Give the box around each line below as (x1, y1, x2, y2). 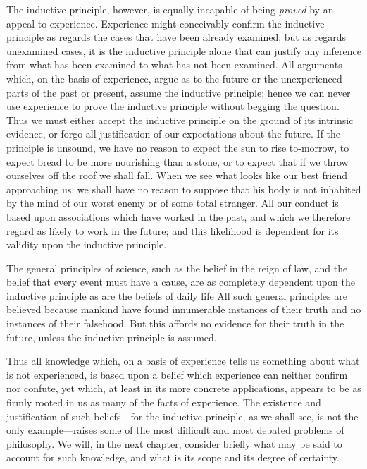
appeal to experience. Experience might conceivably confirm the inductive (6, 16, 325, 30)
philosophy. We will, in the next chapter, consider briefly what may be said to (6, 436, 342, 451)
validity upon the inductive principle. (6, 237, 167, 252)
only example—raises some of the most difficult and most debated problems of (6, 422, 344, 437)
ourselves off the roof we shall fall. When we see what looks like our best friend (6, 168, 347, 183)
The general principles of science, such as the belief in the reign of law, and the (6, 260, 348, 275)
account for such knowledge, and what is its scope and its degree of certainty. (6, 450, 340, 465)
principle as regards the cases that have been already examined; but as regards (6, 30, 347, 44)
